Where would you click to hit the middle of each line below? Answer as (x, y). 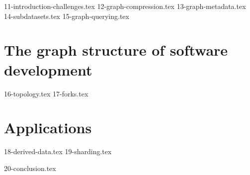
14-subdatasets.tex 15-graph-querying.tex (67, 16)
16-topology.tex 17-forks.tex (46, 93)
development (48, 69)
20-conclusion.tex (30, 168)
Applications (48, 128)
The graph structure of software (116, 50)
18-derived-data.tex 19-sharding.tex (58, 151)
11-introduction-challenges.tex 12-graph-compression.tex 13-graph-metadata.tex (125, 6)
